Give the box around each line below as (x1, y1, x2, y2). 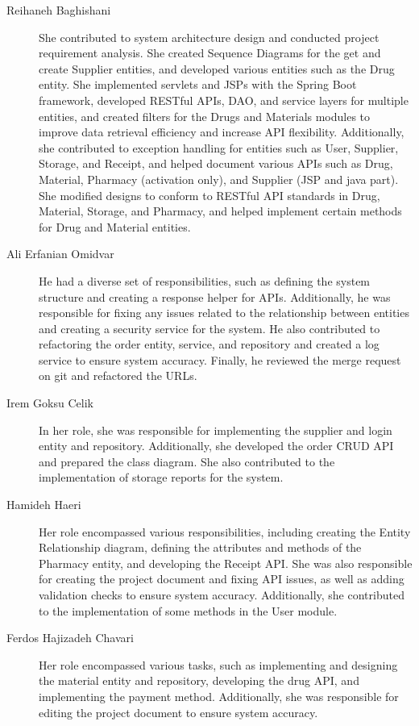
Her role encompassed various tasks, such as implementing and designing (39, 656, 398, 673)
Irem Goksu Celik (6, 394, 93, 411)
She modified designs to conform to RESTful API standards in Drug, (39, 186, 380, 203)
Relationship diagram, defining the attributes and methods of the (39, 539, 362, 556)
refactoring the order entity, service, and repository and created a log (39, 336, 380, 353)
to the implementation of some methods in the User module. (39, 602, 338, 619)
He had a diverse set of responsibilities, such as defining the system (39, 272, 371, 289)
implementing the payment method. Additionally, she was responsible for (39, 687, 399, 704)
